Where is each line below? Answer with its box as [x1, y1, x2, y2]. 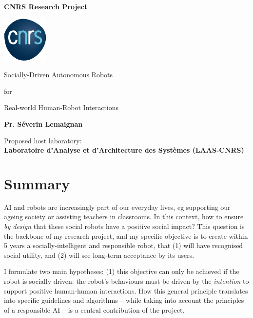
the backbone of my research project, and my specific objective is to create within [4, 230, 248, 241]
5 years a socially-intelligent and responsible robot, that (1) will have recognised [4, 240, 243, 250]
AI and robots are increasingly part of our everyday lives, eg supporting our [4, 202, 231, 212]
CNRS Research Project [4, 1, 88, 11]
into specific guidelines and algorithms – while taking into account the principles [4, 295, 244, 305]
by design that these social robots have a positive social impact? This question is [4, 221, 245, 231]
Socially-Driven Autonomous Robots [4, 69, 113, 80]
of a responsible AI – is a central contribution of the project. [4, 304, 185, 315]
